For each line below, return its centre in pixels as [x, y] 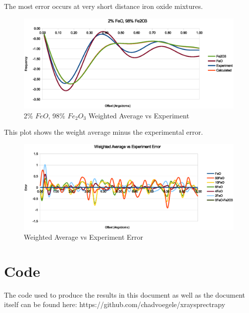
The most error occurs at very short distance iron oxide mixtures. [103, 6]
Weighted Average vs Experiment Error [84, 236]
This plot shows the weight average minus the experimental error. [103, 132]
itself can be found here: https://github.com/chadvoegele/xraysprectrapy [115, 304]
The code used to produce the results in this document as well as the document [124, 294]
